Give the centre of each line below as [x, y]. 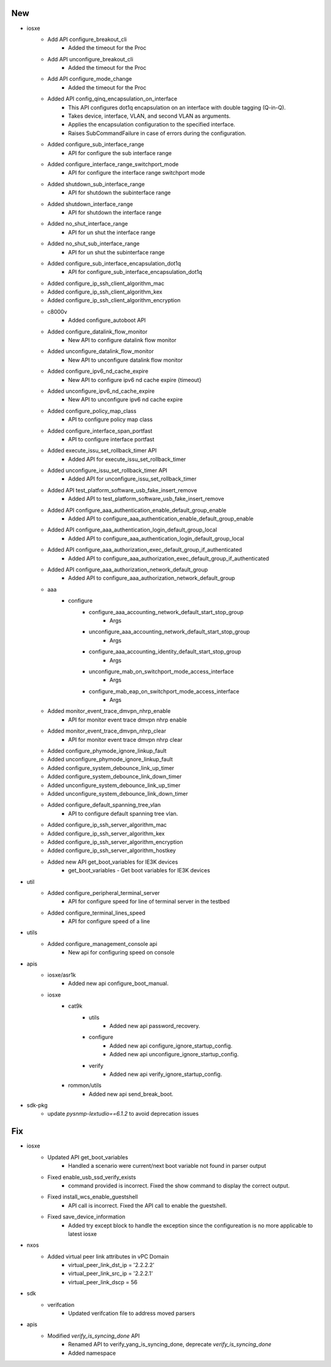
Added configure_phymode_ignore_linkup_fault [107, 751]
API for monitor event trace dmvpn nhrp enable [127, 720]
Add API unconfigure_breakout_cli [90, 59]
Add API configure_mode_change [90, 79]
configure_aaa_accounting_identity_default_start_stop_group [165, 652]
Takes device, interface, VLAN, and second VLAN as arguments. [150, 116]
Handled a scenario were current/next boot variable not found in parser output [167, 1166]
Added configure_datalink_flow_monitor [97, 332]
